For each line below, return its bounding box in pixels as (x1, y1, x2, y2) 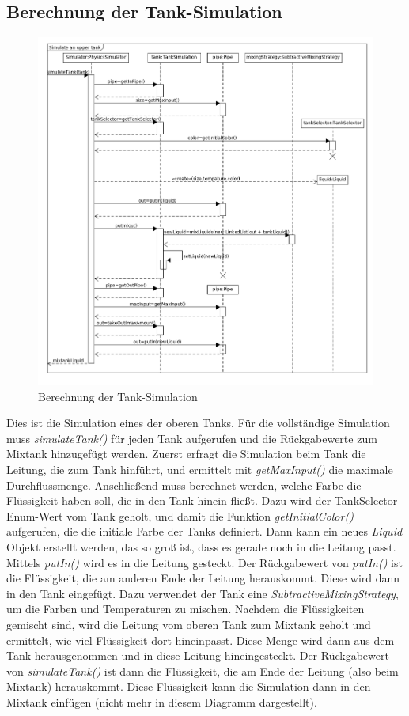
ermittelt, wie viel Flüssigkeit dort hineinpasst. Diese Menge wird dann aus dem (6, 631, 395, 648)
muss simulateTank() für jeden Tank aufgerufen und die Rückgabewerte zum (6, 430, 377, 446)
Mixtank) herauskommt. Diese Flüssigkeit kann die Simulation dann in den (6, 678, 371, 695)
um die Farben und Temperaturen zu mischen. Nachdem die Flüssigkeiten (6, 600, 365, 617)
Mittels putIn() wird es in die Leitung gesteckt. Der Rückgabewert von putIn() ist (6, 554, 403, 570)
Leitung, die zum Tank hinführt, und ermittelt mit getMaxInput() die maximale (6, 461, 393, 478)
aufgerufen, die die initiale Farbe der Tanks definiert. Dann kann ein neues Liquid (6, 523, 403, 540)
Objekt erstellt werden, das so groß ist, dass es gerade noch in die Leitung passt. (6, 539, 396, 555)
